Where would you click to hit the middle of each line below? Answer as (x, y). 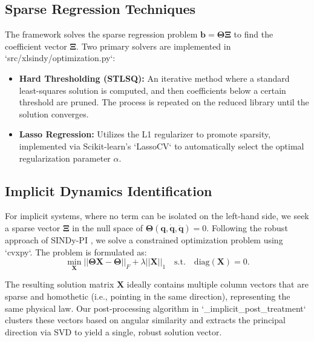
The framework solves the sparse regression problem (101, 34)
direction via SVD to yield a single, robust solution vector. (113, 331)
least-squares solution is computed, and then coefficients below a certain (152, 90)
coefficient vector (36, 46)
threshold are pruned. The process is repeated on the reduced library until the (164, 102)
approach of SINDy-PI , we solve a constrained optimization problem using (144, 239)
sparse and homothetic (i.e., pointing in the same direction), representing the (148, 296)
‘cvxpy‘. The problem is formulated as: (76, 252)
